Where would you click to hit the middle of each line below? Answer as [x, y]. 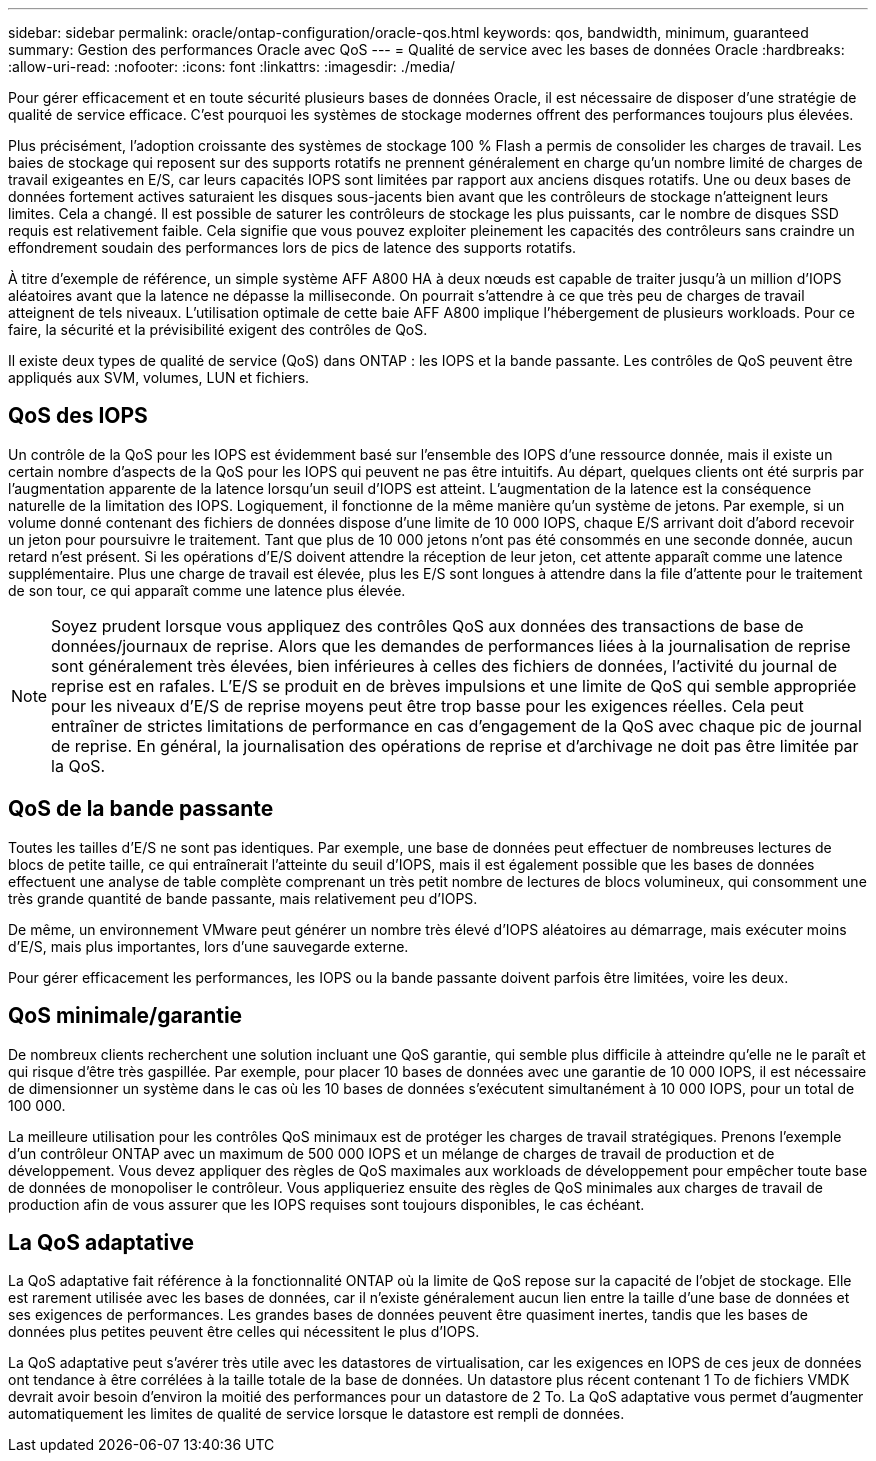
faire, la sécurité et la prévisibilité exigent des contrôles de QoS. [218, 329]
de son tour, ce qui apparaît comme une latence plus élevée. [207, 590]
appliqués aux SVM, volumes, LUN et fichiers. [159, 377]
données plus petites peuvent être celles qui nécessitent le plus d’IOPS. [244, 1332]
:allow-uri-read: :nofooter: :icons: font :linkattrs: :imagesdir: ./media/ [232, 66]
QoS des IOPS [78, 416]
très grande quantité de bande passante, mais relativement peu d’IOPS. [243, 898]
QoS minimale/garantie [125, 1016]
